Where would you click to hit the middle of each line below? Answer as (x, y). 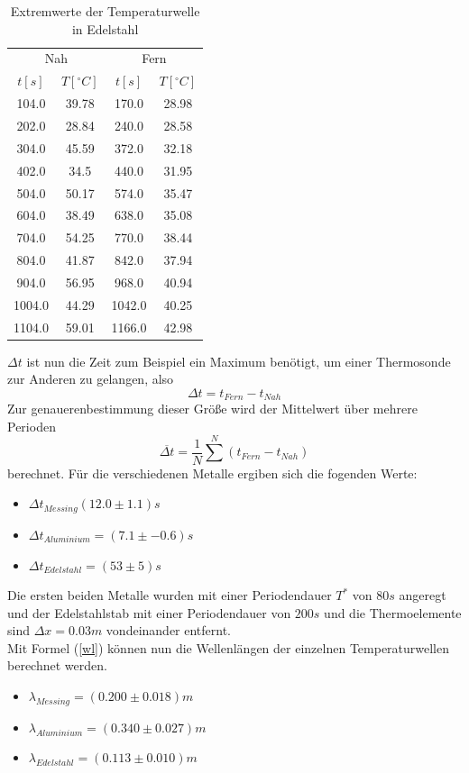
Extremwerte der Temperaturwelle (105, 11)
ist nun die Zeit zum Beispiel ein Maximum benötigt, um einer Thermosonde (239, 361)
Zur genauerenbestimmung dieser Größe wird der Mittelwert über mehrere (212, 409)
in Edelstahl (105, 28)
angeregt (423, 595)
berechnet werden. (57, 665)
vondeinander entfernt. (169, 630)
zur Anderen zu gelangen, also (91, 379)
